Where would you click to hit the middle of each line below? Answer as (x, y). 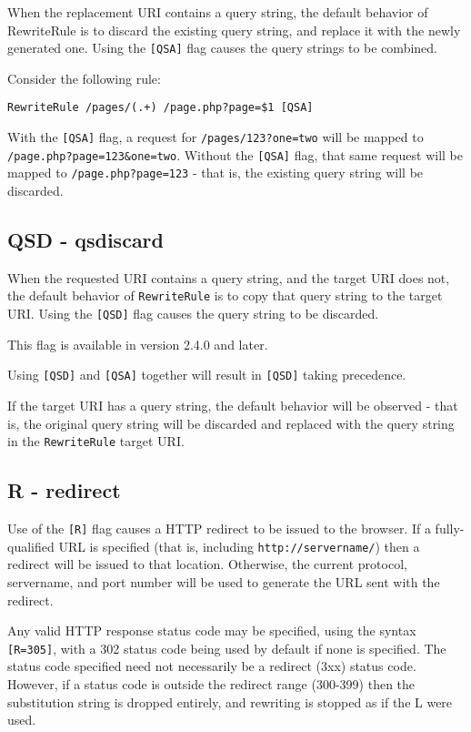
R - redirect (64, 490)
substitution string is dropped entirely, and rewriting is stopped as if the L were (230, 701)
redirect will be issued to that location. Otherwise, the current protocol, (207, 564)
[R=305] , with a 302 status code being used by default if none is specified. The (227, 648)
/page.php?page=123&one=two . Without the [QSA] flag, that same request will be (235, 154)
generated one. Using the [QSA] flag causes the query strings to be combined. (222, 48)
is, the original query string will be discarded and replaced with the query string (231, 423)
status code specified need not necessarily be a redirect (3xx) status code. (212, 666)
